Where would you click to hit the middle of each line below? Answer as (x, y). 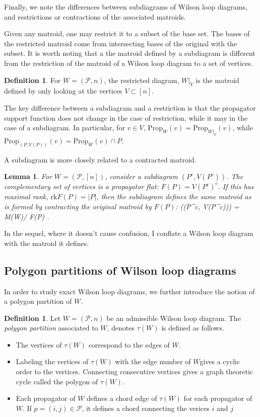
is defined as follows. (193, 328)
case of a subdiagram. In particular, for (64, 128)
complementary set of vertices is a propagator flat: (81, 186)
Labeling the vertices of (52, 361)
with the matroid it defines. (47, 243)
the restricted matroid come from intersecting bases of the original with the (121, 43)
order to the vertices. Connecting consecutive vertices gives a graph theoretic (135, 371)
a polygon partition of (38, 301)
